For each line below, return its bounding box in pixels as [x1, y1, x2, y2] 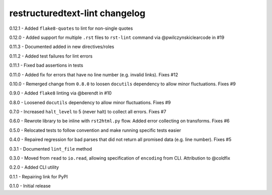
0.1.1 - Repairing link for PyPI [9, 173, 68, 179]
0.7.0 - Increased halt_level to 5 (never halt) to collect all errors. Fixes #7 [9, 109, 166, 115]
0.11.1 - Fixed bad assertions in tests [9, 62, 83, 68]
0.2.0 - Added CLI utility [9, 164, 59, 170]
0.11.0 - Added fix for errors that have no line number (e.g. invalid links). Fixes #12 [9, 71, 178, 78]
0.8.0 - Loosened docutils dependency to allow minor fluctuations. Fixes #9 [9, 99, 171, 106]
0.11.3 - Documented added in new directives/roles [9, 43, 114, 50]
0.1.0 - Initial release [9, 183, 51, 189]
